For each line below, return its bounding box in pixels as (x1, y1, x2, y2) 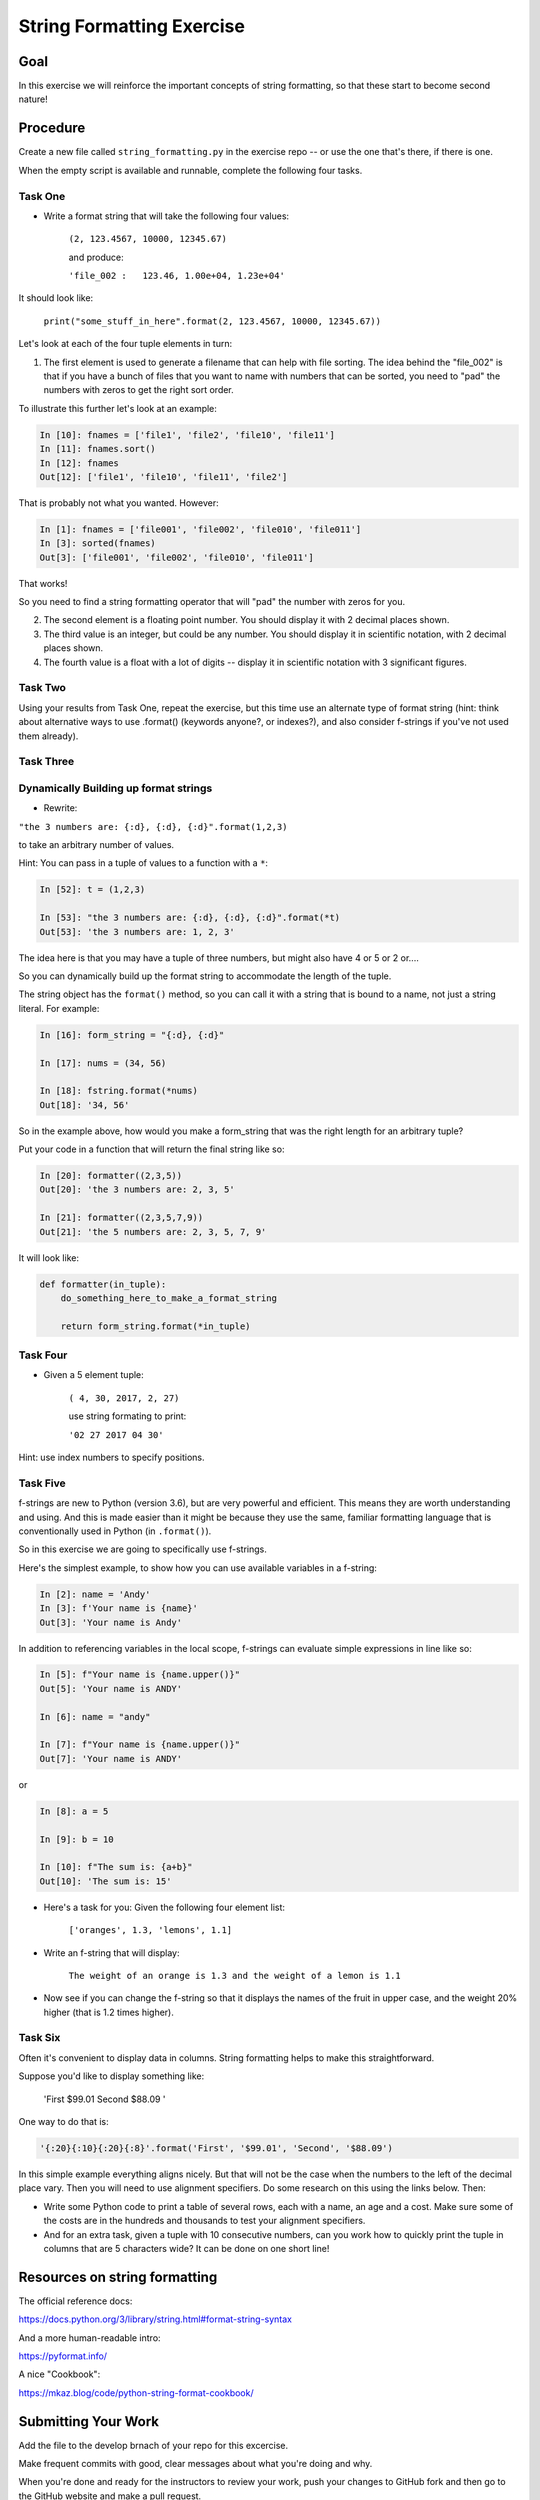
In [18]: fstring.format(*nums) (39, 1085, 199, 1097)
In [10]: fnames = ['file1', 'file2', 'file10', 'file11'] (39, 429, 335, 440)
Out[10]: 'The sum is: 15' (39, 1875, 172, 1887)
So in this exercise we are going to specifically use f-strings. (18, 1543, 267, 1555)
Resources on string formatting (18, 2268, 218, 2285)
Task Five (18, 1476, 67, 1490)
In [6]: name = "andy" (39, 1711, 151, 1722)
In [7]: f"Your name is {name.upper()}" (39, 1739, 240, 1750)
